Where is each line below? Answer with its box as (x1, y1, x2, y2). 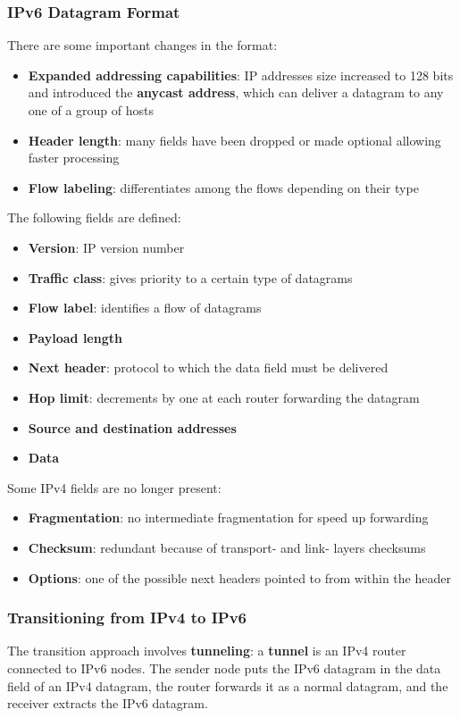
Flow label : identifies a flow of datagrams (28, 298, 262, 317)
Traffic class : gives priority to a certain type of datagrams (28, 268, 353, 287)
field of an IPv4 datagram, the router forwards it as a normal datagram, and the (7, 676, 448, 695)
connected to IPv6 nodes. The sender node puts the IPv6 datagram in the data (7, 658, 441, 677)
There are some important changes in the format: (7, 36, 278, 54)
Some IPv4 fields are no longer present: (7, 478, 222, 497)
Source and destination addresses (28, 418, 237, 437)
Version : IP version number (28, 238, 185, 256)
